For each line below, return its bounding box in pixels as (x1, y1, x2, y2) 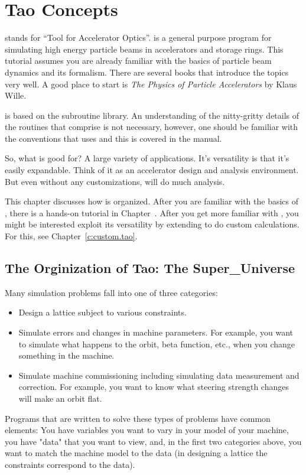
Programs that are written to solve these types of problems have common (5, 412, 271, 424)
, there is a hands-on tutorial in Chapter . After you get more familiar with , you (5, 206, 299, 219)
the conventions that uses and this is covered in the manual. (5, 132, 222, 144)
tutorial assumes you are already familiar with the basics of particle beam (5, 54, 272, 67)
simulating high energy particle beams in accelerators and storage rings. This (5, 43, 284, 55)
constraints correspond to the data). (5, 458, 135, 470)
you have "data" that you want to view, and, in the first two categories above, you (5, 435, 302, 447)
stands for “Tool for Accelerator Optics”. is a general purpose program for (5, 31, 272, 44)
